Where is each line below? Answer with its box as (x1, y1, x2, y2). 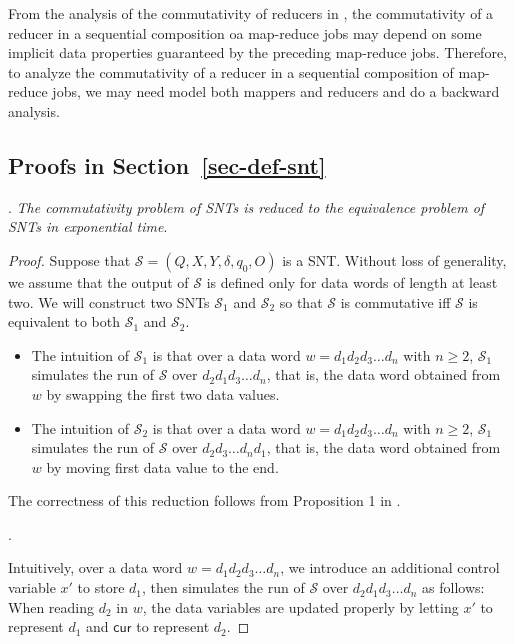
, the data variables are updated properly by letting (142, 596, 459, 617)
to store (77, 577, 125, 598)
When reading (8, 596, 95, 617)
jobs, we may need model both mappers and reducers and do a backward (52, 81, 500, 102)
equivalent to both (8, 311, 121, 332)
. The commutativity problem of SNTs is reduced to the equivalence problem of (8, 196, 485, 217)
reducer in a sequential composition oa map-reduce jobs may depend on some (8, 22, 482, 43)
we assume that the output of (8, 271, 189, 292)
